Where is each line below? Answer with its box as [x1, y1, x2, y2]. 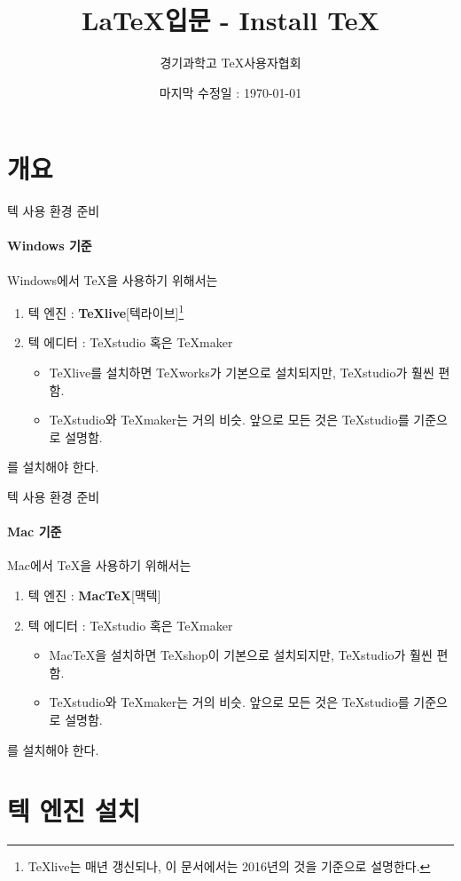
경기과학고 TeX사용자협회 [160, 53, 301, 72]
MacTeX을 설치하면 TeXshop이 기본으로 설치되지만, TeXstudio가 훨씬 [49, 646, 433, 664]
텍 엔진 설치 [7, 792, 141, 829]
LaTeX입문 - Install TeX [82, 2, 379, 38]
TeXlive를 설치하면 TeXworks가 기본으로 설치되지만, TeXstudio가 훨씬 [49, 363, 434, 382]
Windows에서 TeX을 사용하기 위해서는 [7, 270, 218, 289]
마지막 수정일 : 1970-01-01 [159, 83, 302, 101]
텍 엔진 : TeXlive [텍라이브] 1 [27, 301, 184, 321]
